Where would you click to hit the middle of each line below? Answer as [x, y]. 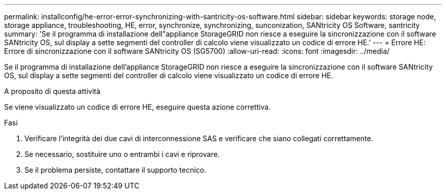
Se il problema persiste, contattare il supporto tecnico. [116, 170]
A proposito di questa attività [52, 91]
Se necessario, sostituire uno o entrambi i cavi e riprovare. [122, 154]
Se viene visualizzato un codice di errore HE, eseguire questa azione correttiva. [137, 107]
